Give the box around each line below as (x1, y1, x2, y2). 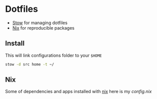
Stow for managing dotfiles (12, 20, 68, 26)
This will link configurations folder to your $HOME (5, 52, 103, 58)
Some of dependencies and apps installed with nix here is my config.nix (5, 89, 152, 95)
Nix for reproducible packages (12, 25, 75, 31)
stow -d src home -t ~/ (5, 62, 54, 67)
